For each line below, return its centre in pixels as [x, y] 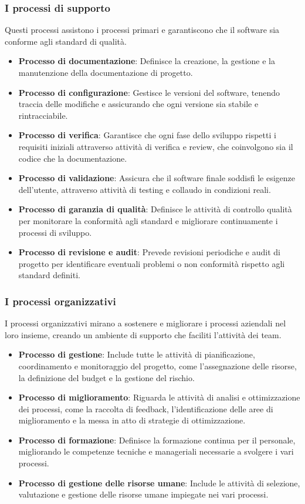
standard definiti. [49, 275]
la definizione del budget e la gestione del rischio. [106, 377]
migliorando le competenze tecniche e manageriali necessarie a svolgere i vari [156, 451]
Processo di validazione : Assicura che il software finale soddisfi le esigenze [157, 178]
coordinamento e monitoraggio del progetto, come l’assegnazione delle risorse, [157, 366]
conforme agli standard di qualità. [66, 41]
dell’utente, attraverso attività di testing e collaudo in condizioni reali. [145, 189]
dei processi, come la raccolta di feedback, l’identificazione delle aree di [146, 408]
